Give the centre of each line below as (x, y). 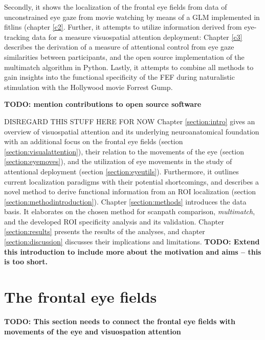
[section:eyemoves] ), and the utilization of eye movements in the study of (118, 161)
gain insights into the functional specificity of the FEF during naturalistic (119, 77)
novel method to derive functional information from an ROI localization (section (130, 191)
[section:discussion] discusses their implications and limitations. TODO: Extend (132, 242)
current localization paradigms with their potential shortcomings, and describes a (132, 181)
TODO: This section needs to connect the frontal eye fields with (120, 321)
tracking (17, 37)
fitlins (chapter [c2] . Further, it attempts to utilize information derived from (123, 27)
